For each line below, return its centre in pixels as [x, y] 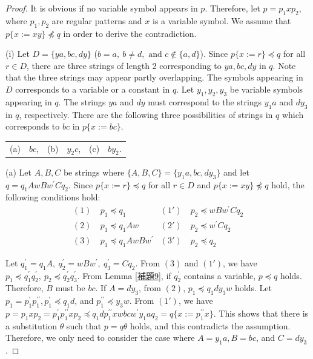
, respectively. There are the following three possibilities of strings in [146, 114]
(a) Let [18, 172]
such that [84, 325]
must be [70, 288]
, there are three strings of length [88, 65]
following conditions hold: [53, 197]
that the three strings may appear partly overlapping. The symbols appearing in [154, 77]
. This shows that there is [261, 313]
